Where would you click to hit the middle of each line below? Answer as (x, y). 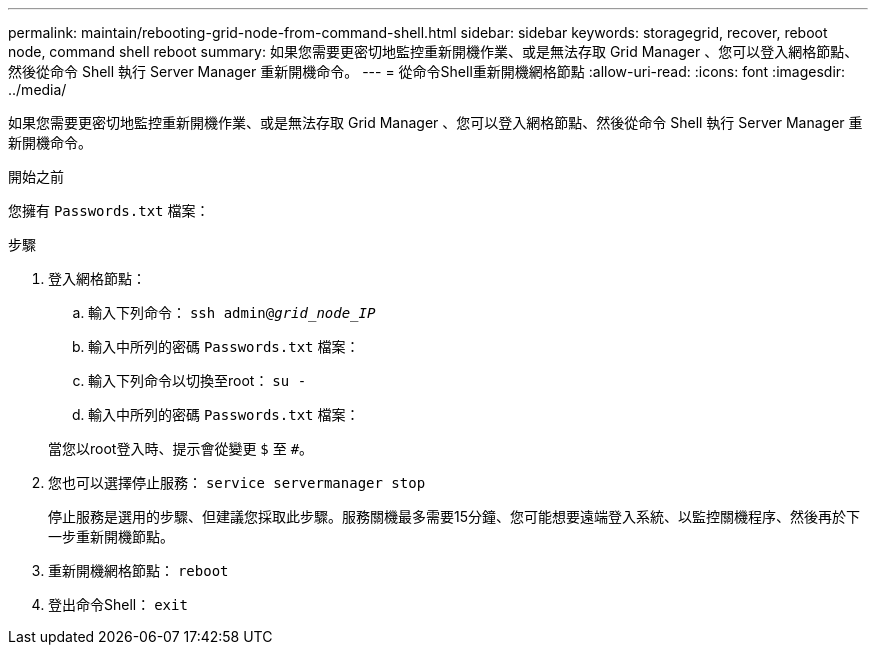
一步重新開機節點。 (111, 536)
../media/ (37, 89)
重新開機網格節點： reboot (138, 570)
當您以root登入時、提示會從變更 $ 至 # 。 (181, 448)
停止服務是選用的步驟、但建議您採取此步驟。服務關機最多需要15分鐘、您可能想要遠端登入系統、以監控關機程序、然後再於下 (454, 516)
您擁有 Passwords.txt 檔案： (109, 210)
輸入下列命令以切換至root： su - (197, 380)
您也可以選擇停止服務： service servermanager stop (237, 482)
